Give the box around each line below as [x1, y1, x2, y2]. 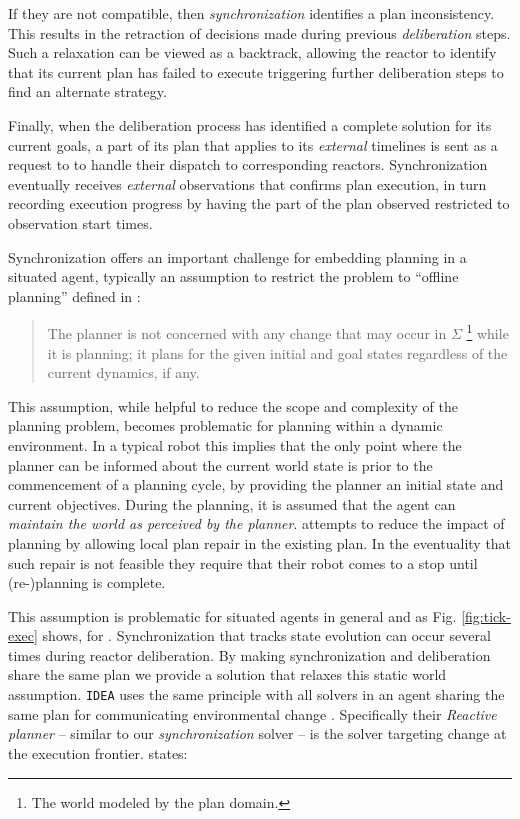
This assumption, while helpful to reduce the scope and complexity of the [8, 395, 458, 416]
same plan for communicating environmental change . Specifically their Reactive [8, 703, 497, 724]
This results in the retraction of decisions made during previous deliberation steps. [8, 22, 511, 43]
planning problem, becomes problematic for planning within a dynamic [8, 415, 443, 436]
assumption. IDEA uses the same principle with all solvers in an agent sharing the [8, 684, 505, 705]
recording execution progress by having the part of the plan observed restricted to [8, 193, 510, 214]
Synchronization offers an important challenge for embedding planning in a [8, 246, 467, 267]
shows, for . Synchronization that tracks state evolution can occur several [42, 625, 491, 646]
